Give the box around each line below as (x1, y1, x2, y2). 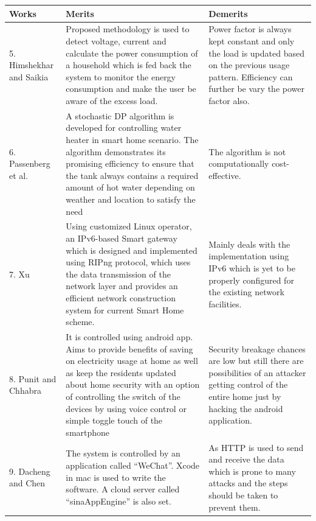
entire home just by (208, 390, 281, 402)
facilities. (208, 297, 242, 310)
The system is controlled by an (66, 447, 180, 460)
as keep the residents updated (66, 366, 176, 379)
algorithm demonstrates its (66, 145, 166, 158)
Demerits (208, 7, 248, 19)
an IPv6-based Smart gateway (66, 231, 177, 244)
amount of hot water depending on (66, 181, 195, 194)
